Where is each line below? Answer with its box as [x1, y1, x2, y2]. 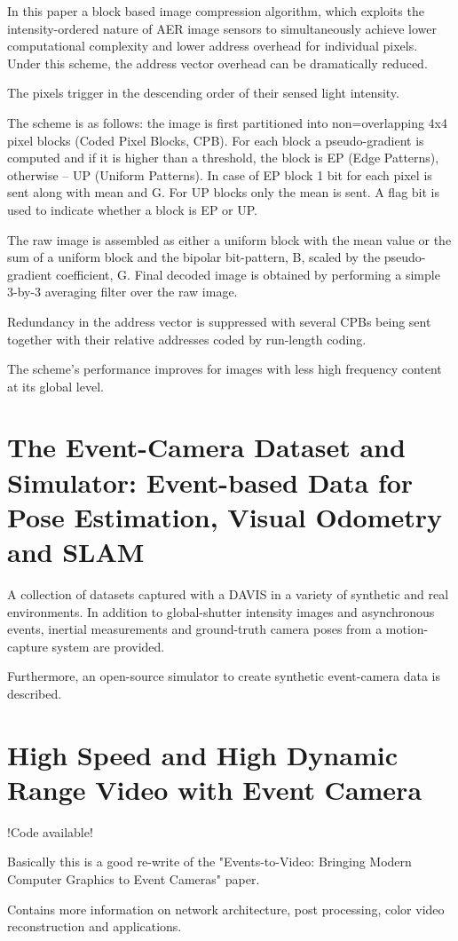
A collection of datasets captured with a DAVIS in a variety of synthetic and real [7, 584, 449, 603]
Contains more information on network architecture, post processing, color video [7, 899, 445, 918]
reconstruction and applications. [7, 917, 182, 936]
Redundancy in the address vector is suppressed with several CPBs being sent [7, 312, 431, 330]
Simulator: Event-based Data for [7, 463, 414, 500]
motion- [385, 620, 429, 638]
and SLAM [7, 534, 145, 570]
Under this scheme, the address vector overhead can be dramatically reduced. [7, 53, 428, 72]
